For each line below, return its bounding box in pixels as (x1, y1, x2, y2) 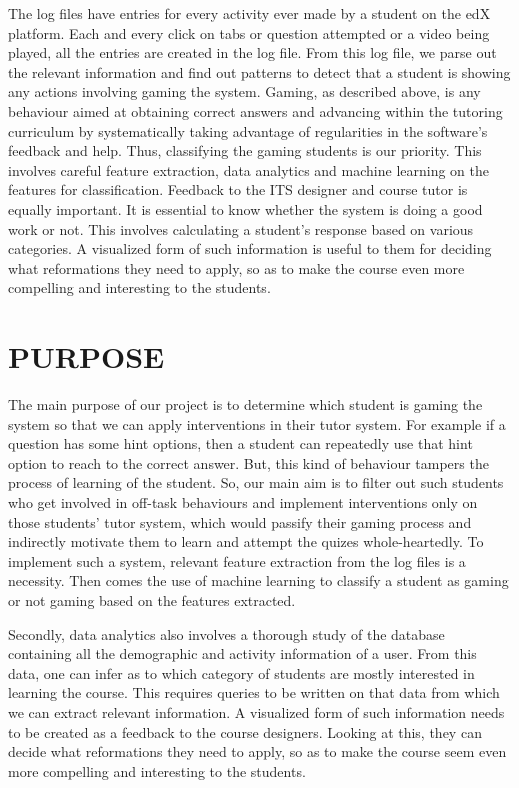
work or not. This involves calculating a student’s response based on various (8, 218, 474, 239)
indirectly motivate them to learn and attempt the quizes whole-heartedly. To (8, 531, 484, 552)
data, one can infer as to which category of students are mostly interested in (8, 662, 475, 683)
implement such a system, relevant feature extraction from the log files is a (8, 550, 466, 571)
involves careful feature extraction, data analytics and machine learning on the (8, 159, 489, 180)
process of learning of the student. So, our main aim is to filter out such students (8, 472, 504, 493)
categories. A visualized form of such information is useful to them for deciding (8, 238, 492, 259)
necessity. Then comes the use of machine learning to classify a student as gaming (8, 570, 509, 591)
